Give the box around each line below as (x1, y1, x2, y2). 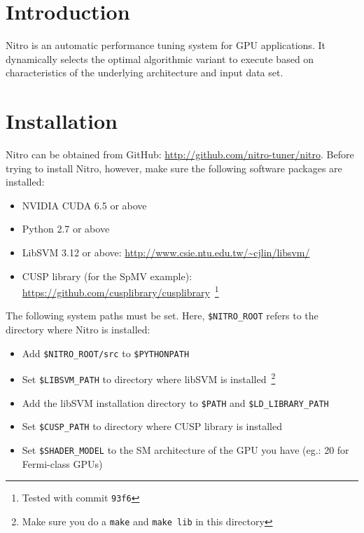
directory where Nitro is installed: (6, 322, 150, 337)
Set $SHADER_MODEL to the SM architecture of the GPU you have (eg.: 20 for (22, 442, 349, 457)
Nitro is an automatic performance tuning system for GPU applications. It (6, 38, 325, 53)
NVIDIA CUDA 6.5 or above (22, 198, 147, 212)
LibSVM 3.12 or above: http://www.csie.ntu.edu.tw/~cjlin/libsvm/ (22, 245, 310, 259)
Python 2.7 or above (22, 221, 110, 236)
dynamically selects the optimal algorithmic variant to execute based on (6, 51, 314, 66)
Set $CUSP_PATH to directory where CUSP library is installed (22, 419, 283, 434)
